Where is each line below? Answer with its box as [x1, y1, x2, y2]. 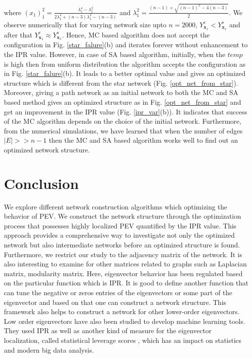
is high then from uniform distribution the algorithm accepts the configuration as [4, 58, 246, 69]
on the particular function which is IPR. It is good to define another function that [4, 278, 249, 288]
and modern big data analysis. [4, 344, 94, 355]
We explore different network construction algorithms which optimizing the [4, 201, 227, 211]
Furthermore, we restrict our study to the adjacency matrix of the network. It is [4, 249, 242, 259]
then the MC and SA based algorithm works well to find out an [49, 135, 238, 145]
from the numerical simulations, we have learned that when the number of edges [4, 125, 243, 135]
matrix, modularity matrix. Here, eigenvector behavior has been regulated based [4, 268, 243, 278]
